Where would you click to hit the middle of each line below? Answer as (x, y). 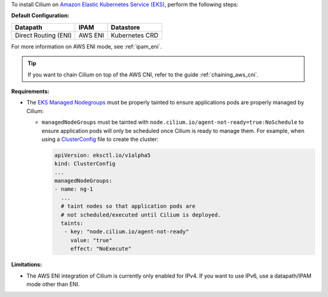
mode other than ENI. (53, 284)
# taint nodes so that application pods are (128, 206)
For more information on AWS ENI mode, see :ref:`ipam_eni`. (87, 46)
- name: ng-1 (74, 189)
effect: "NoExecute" (101, 249)
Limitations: (27, 265)
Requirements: (30, 91)
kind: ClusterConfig (85, 164)
